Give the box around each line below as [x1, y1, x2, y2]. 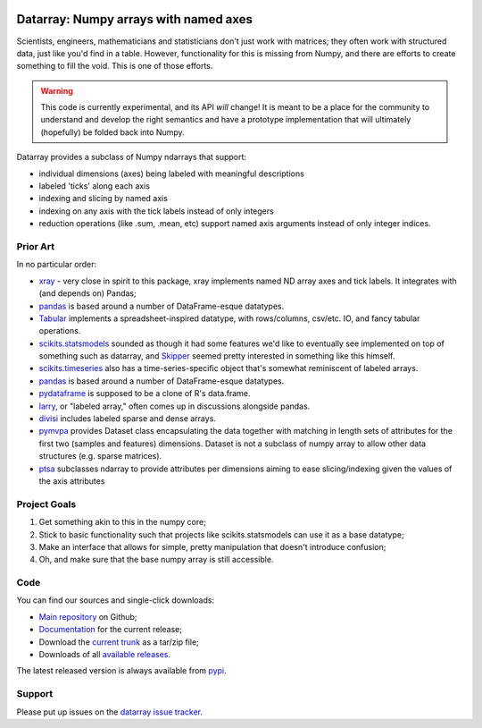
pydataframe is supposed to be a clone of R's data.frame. [38, 388, 251, 399]
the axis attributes [38, 475, 105, 487]
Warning [40, 85, 73, 96]
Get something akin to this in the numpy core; [38, 517, 207, 528]
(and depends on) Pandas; [38, 288, 137, 299]
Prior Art [16, 240, 55, 252]
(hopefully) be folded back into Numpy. [40, 126, 185, 138]
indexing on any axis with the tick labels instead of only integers [38, 206, 274, 216]
